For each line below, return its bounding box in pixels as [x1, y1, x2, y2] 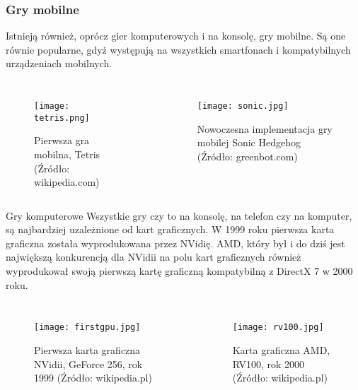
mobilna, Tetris [34, 146, 100, 161]
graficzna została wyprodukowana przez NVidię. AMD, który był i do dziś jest [6, 235, 345, 250]
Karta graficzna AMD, [232, 342, 330, 357]
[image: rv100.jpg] [232, 322, 324, 333]
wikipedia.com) [34, 175, 100, 189]
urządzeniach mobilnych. [6, 56, 112, 71]
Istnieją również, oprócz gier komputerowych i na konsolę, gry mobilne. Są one [6, 28, 346, 43]
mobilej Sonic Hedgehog [197, 135, 301, 150]
